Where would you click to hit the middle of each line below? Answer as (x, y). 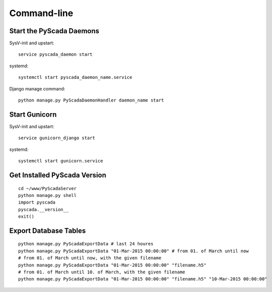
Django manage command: (37, 88)
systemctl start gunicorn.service (61, 161)
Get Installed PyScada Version (58, 175)
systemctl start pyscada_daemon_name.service (75, 77)
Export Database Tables (48, 230)
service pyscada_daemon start (56, 55)
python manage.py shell (48, 195)
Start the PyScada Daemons (54, 31)
